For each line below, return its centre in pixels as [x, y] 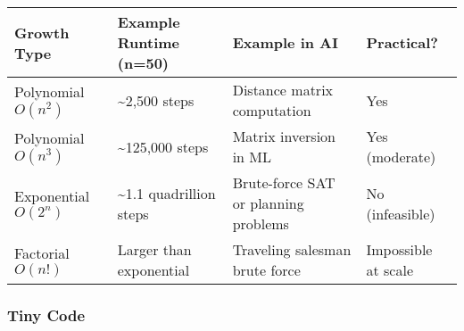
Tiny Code [46, 314]
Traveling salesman [292, 249]
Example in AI [285, 42]
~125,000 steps [163, 146]
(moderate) [401, 157]
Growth [42, 32]
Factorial [42, 252]
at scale [390, 270]
